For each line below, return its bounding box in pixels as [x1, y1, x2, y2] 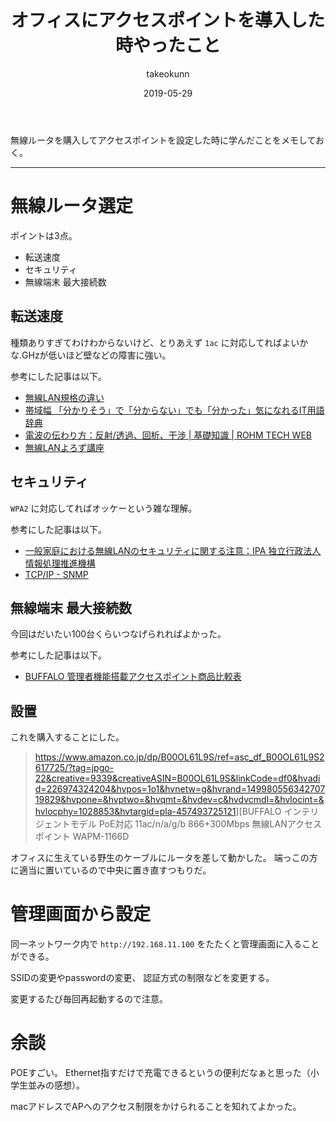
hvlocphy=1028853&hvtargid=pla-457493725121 [34, 806, 237, 818]
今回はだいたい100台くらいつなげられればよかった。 [10, 628, 227, 640]
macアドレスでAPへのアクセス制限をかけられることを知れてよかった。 [10, 1101, 302, 1112]
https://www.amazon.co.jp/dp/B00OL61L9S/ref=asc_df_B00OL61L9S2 [34, 751, 325, 763]
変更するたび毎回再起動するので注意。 [10, 993, 168, 1005]
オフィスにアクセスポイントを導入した [10, 9, 326, 32]
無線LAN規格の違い [24, 391, 105, 403]
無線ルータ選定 [10, 195, 134, 218]
